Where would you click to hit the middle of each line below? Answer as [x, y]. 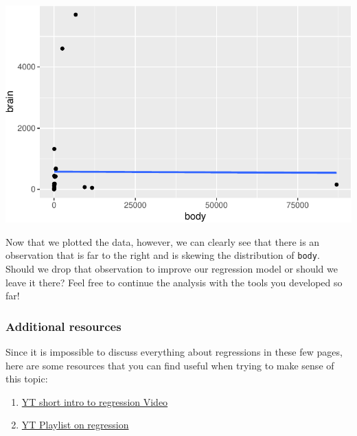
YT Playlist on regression [75, 425]
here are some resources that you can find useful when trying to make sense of [170, 365]
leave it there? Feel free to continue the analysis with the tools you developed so [174, 282]
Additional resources [64, 326]
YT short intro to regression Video [95, 401]
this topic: [27, 379]
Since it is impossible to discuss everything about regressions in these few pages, [174, 352]
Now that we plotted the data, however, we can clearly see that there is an [163, 241]
